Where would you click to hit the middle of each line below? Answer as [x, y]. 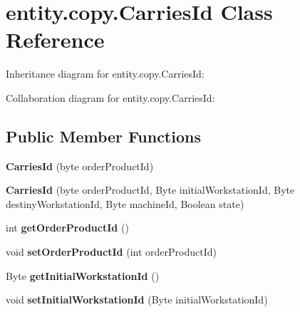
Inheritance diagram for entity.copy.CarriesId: [105, 74]
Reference [55, 40]
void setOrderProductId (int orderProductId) [111, 252]
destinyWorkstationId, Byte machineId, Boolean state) [125, 203]
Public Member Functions [103, 136]
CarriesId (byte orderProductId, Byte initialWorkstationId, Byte [150, 190]
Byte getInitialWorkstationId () [83, 275]
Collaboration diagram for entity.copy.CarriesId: [110, 97]
